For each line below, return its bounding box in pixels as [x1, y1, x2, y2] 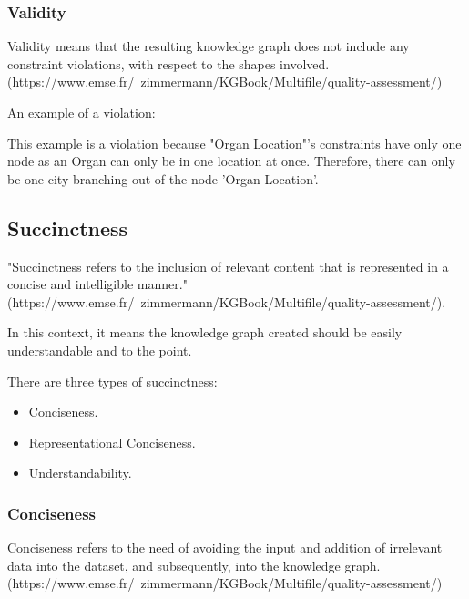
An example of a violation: [7, 103, 156, 121]
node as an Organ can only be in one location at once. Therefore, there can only [7, 151, 455, 170]
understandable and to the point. [7, 340, 192, 359]
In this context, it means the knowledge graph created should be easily [7, 323, 403, 342]
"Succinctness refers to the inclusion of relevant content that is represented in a [7, 256, 449, 275]
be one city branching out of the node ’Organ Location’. [7, 169, 319, 188]
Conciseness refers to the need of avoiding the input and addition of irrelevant [7, 538, 443, 557]
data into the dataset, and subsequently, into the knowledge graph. [7, 555, 381, 574]
